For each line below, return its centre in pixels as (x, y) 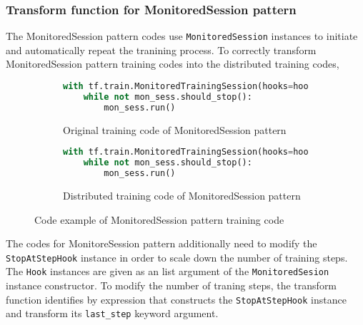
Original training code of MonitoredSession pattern (175, 129)
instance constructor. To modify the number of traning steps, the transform (171, 285)
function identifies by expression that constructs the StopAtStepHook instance (176, 299)
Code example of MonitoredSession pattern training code (159, 219)
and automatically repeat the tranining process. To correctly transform (161, 50)
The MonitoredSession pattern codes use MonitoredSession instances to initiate (182, 36)
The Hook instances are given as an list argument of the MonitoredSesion (168, 271)
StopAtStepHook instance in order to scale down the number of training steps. (177, 257)
